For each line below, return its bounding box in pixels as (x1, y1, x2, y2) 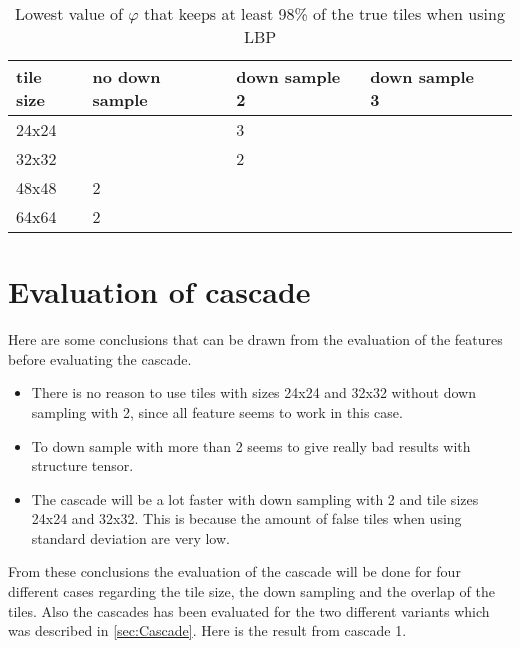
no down (92, 65, 161, 88)
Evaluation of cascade (8, 271, 311, 312)
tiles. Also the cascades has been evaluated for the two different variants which (8, 600, 490, 621)
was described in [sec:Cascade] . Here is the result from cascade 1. (8, 620, 407, 641)
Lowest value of (15, 2, 123, 25)
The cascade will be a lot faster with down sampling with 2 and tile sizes (31, 488, 479, 509)
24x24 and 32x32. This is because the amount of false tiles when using (31, 508, 462, 529)
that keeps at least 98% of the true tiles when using (144, 2, 505, 25)
